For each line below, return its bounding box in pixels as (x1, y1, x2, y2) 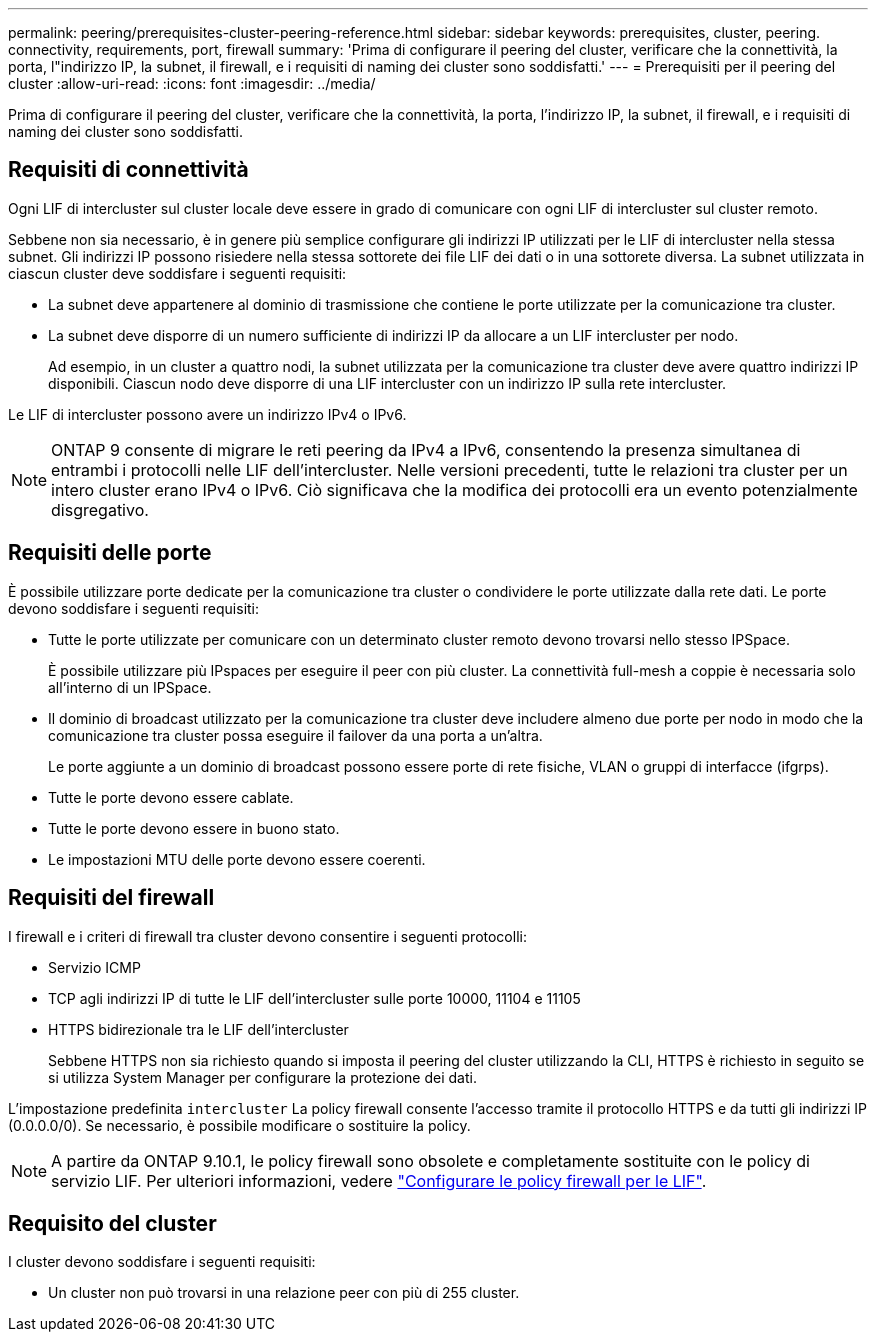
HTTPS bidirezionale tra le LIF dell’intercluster (48, 1020, 349, 1038)
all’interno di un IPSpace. (48, 678, 212, 696)
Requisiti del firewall (8, 885, 215, 911)
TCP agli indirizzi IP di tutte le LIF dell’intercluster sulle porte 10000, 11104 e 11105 (48, 989, 581, 1007)
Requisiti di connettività (8, 157, 249, 183)
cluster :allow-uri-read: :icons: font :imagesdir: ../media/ (8, 75, 376, 92)
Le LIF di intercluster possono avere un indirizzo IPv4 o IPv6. (8, 405, 407, 423)
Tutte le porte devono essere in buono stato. (48, 819, 340, 837)
